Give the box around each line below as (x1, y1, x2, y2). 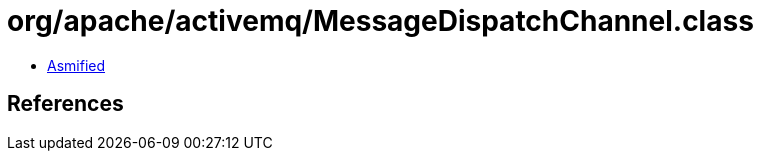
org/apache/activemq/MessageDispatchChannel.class (7, 4, 754, 38)
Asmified (47, 56, 106, 74)
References (7, 91, 124, 117)
